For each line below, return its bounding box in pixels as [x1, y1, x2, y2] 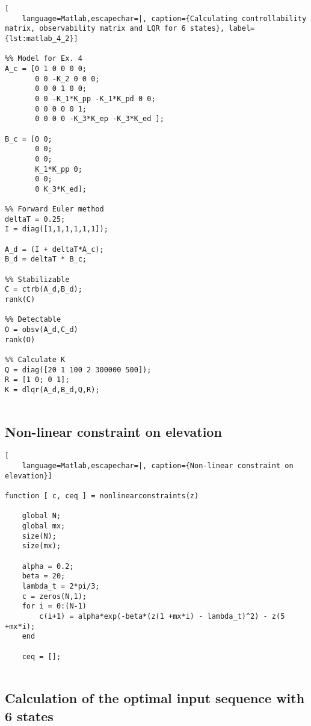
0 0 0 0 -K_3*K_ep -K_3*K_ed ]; [35, 114, 164, 124]
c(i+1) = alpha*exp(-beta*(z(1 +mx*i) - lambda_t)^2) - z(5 [39, 612, 285, 621]
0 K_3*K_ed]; [35, 184, 87, 193]
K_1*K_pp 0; [35, 164, 82, 174]
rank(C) [5, 295, 35, 304]
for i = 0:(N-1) [22, 602, 87, 611]
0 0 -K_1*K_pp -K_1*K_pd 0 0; [35, 94, 156, 103]
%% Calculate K [5, 355, 66, 364]
